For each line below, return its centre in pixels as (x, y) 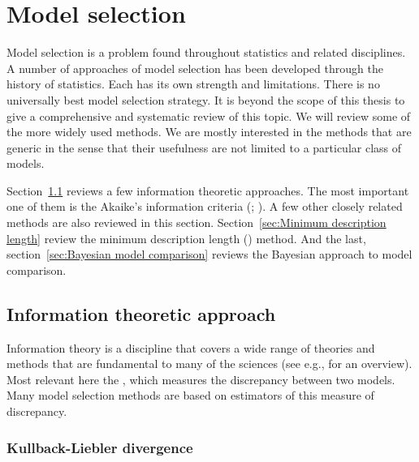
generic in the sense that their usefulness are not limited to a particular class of (204, 147)
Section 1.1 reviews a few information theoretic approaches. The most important (208, 190)
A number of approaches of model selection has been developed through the (195, 68)
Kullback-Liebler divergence (100, 447)
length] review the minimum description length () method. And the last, (186, 238)
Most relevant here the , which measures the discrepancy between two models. (201, 379)
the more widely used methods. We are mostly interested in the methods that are (209, 132)
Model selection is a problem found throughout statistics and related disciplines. (206, 52)
